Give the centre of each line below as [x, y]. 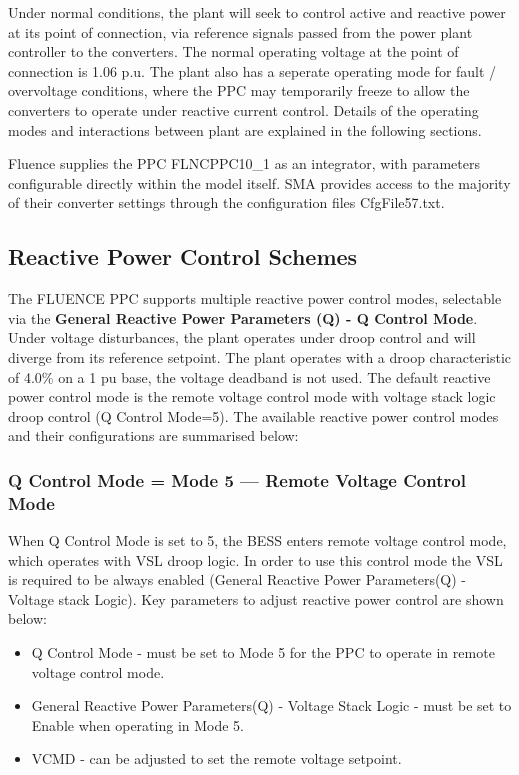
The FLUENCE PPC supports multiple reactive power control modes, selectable [255, 298]
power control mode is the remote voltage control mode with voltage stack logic [252, 396]
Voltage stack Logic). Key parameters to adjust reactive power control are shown [256, 598]
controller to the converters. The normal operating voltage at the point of [233, 51]
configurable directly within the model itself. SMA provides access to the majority [259, 182]
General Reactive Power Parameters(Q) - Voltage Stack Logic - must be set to [271, 705]
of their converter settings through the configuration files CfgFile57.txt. [226, 202]
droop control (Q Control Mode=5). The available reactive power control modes [253, 415]
